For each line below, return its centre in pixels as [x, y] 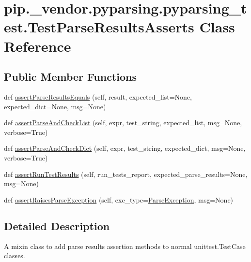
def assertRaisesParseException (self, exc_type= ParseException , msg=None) [119, 199]
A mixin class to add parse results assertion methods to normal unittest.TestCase [125, 246]
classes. [15, 255]
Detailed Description [57, 226]
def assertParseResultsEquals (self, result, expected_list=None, [98, 96]
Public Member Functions [70, 77]
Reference [38, 46]
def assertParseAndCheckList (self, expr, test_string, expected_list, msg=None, [123, 123]
